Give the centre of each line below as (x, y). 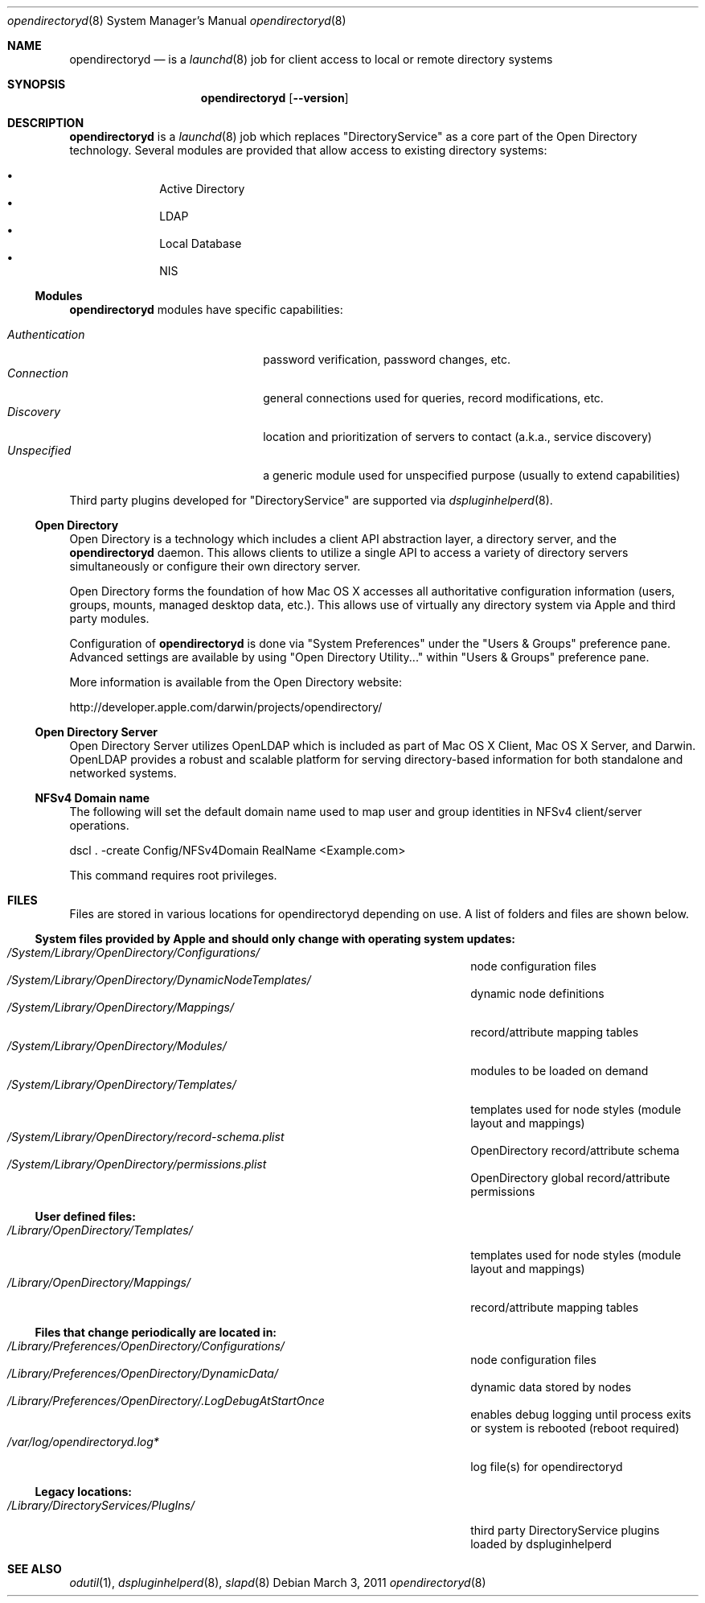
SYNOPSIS (37, 84)
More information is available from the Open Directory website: (236, 682)
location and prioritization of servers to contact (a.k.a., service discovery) (457, 437)
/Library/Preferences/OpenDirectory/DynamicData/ (143, 1373)
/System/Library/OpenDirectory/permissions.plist (137, 1164)
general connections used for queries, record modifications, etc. (433, 398)
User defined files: (85, 1216)
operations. (99, 825)
